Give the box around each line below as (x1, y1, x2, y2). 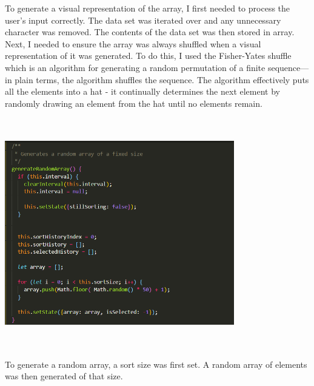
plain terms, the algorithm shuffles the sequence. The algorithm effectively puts (15, 73, 309, 86)
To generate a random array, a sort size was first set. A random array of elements (5, 357, 307, 370)
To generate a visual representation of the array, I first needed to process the (5, 2, 290, 14)
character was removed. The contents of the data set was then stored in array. (5, 25, 295, 38)
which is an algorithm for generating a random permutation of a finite (5, 61, 266, 73)
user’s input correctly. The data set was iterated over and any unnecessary (5, 13, 281, 26)
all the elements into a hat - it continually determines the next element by (5, 85, 280, 98)
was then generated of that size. (5, 370, 123, 382)
